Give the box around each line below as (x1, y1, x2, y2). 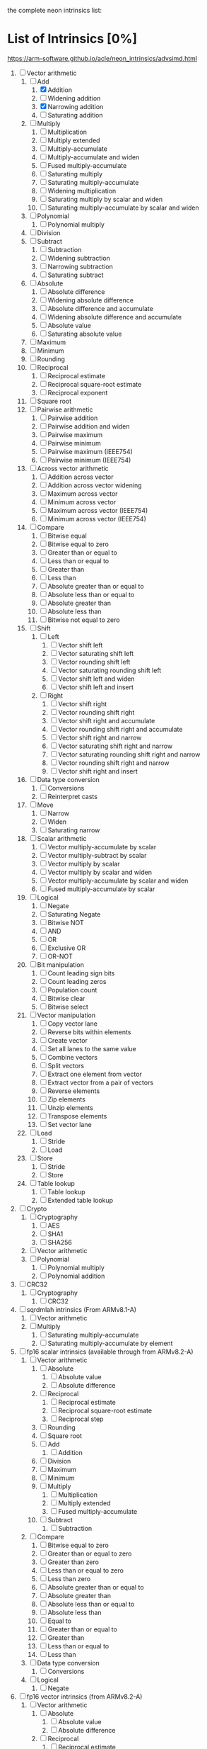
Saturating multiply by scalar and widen (47, 195, 163, 203)
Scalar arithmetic (37, 834, 87, 842)
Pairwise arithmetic (37, 405, 93, 414)
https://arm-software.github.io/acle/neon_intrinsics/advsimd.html (7, 54, 198, 62)
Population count (47, 985, 97, 994)
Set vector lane (47, 1120, 92, 1128)
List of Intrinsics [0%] (7, 31, 138, 47)
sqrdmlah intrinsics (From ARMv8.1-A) (26, 1305, 136, 1313)
